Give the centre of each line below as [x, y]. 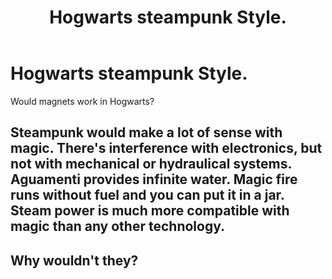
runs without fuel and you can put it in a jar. [147, 195]
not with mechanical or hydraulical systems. [151, 164]
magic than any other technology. [118, 226]
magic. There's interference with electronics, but [166, 148]
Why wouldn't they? [74, 260]
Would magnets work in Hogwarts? [82, 101]
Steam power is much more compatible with [150, 211]
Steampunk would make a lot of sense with [146, 132]
